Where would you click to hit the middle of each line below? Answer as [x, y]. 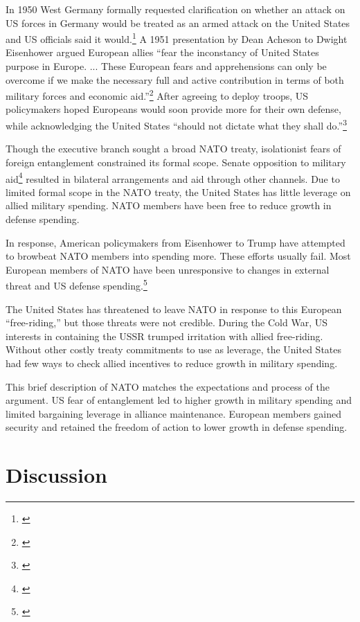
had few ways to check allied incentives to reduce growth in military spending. [172, 363]
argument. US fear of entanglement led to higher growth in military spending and [179, 400]
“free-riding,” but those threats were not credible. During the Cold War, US [166, 322]
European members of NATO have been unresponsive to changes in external [168, 269]
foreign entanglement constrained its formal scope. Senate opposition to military [176, 162]
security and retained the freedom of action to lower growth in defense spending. [177, 427]
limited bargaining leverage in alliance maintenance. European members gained [173, 413]
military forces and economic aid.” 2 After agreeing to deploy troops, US [157, 95]
